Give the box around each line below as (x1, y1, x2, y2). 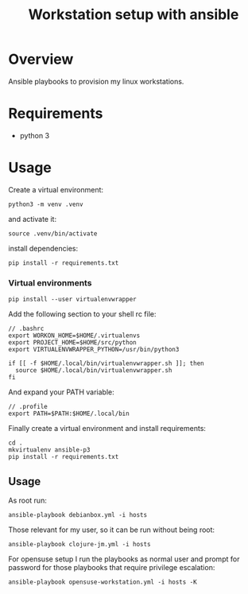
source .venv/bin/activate (8, 229, 98, 238)
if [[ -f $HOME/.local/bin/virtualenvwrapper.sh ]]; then (8, 359, 204, 367)
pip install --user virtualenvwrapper (8, 296, 137, 304)
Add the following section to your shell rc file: (8, 309, 157, 319)
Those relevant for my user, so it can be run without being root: (8, 525, 215, 534)
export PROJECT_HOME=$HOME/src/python (8, 339, 137, 347)
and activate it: (8, 214, 57, 223)
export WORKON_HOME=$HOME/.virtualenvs (8, 332, 141, 340)
